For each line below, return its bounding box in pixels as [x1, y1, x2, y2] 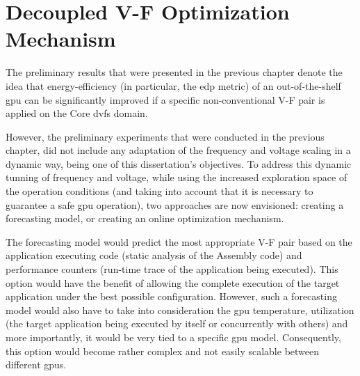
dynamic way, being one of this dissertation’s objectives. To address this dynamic [6, 156, 352, 171]
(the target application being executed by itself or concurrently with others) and [6, 316, 348, 331]
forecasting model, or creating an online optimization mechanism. [6, 211, 284, 226]
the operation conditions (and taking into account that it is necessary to [6, 184, 313, 198]
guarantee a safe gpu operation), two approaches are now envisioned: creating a [6, 197, 344, 212]
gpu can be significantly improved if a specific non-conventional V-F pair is [6, 92, 325, 107]
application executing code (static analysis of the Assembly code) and [6, 248, 302, 263]
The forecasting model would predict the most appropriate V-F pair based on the [6, 234, 352, 249]
